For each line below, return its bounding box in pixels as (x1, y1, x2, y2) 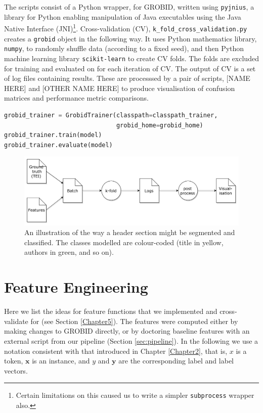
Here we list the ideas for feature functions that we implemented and (4, 306, 217, 316)
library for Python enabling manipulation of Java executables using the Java (4, 11, 241, 22)
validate (4, 315, 28, 326)
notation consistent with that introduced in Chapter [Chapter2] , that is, (4, 345, 228, 356)
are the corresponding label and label (118, 355, 234, 366)
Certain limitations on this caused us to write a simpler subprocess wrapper (16, 390, 254, 400)
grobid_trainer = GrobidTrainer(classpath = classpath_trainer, (4, 111, 218, 119)
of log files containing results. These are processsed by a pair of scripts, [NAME (4, 73, 250, 83)
